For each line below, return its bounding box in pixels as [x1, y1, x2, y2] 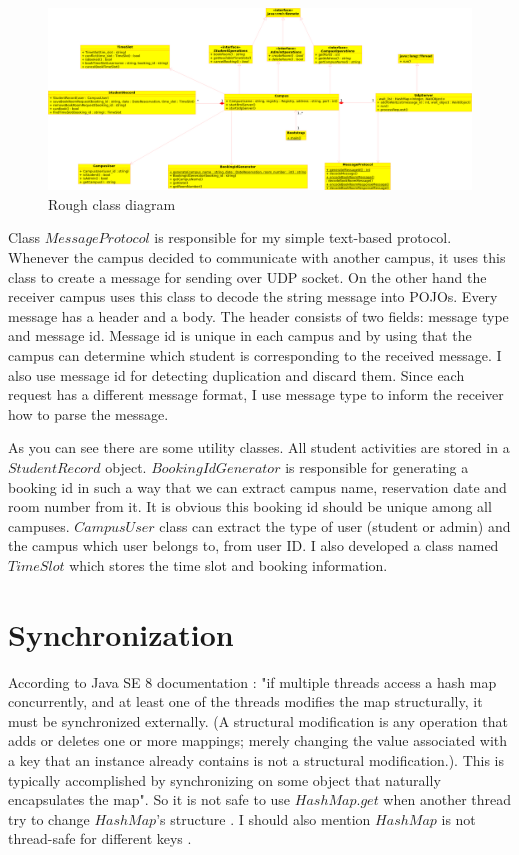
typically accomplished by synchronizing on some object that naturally [8, 769, 441, 790]
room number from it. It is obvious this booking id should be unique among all [8, 496, 492, 517]
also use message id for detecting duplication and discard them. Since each [8, 364, 465, 385]
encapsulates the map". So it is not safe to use [8, 789, 291, 810]
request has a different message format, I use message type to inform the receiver [8, 384, 504, 405]
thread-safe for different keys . [8, 828, 192, 849]
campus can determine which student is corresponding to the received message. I [8, 344, 502, 365]
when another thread [383, 789, 512, 810]
